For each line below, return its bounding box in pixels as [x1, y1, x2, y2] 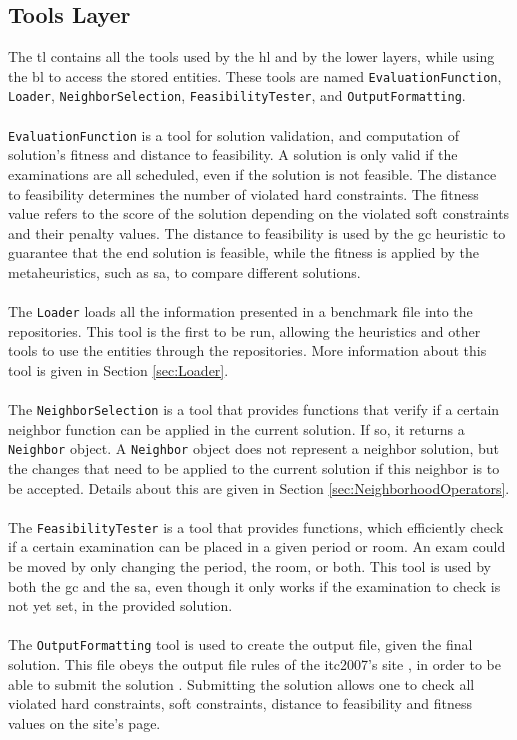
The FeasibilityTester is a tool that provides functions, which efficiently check [8, 516, 504, 537]
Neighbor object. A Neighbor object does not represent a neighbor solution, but [8, 438, 499, 459]
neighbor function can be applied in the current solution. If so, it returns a [8, 418, 465, 439]
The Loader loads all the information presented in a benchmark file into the [8, 301, 473, 322]
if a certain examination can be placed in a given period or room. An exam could [8, 536, 506, 557]
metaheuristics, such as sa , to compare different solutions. [8, 261, 361, 282]
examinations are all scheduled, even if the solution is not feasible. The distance [8, 163, 497, 184]
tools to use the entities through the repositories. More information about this [8, 340, 487, 361]
